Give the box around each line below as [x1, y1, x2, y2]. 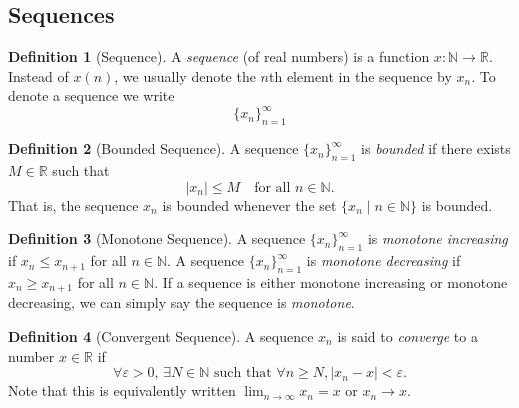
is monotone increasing [367, 228, 508, 249]
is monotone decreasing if [306, 250, 461, 271]
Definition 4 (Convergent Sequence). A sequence [8, 325, 314, 346]
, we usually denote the [114, 65, 256, 86]
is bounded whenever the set [162, 194, 337, 215]
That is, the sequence [8, 194, 139, 215]
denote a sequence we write [8, 85, 175, 106]
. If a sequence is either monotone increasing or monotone [154, 271, 508, 292]
